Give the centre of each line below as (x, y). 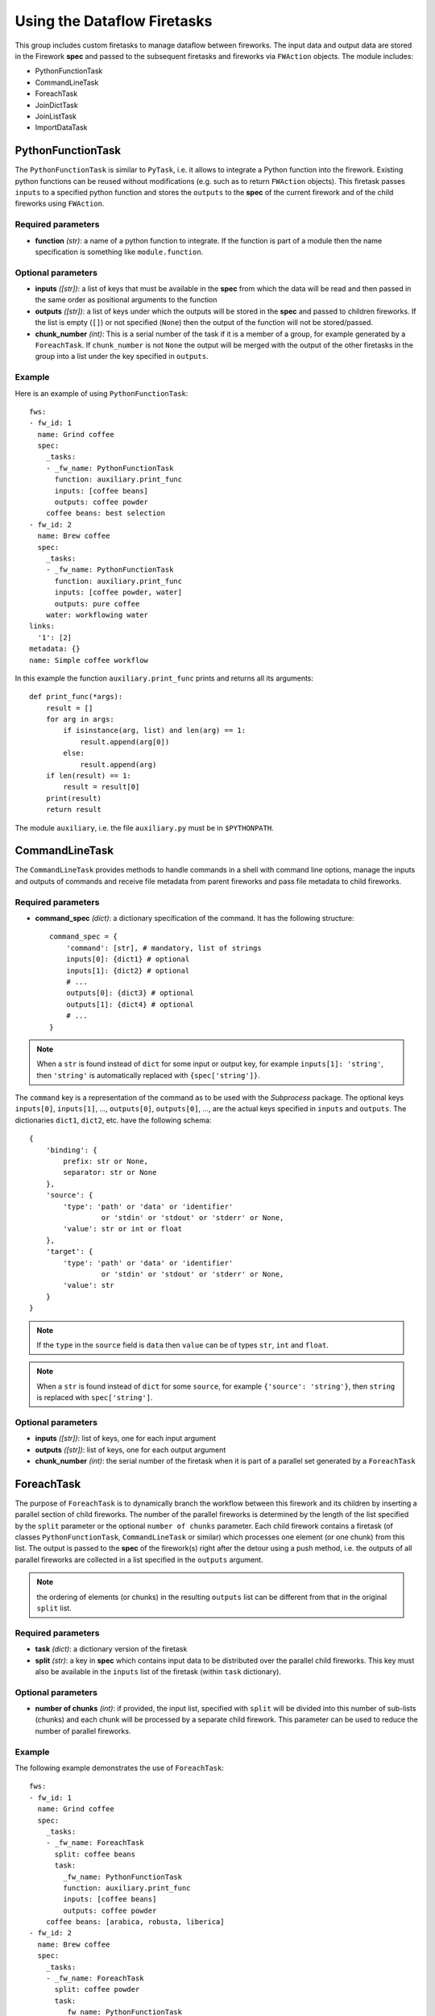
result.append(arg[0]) (125, 741)
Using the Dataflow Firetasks (114, 21)
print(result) (74, 798)
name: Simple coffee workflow (89, 660)
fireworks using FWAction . (60, 204)
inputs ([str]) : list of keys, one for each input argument (126, 1439)
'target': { (69, 1252)
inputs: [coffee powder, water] (118, 592)
